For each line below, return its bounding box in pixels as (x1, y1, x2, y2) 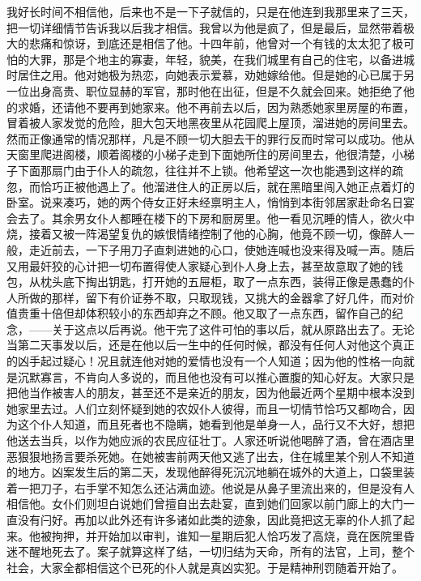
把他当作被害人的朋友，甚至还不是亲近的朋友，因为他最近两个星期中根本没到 (6, 384, 415, 401)
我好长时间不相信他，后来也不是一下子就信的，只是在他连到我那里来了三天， (6, 3, 415, 19)
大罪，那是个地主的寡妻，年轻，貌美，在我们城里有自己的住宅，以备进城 (28, 50, 415, 67)
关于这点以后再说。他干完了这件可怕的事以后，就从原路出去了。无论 (51, 320, 415, 337)
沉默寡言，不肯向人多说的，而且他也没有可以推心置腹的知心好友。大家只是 (17, 368, 415, 385)
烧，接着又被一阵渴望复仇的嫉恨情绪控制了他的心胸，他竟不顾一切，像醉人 (6, 225, 403, 242)
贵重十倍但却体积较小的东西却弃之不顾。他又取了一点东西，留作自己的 (17, 305, 392, 322)
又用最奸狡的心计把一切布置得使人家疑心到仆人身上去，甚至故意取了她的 (6, 257, 392, 274)
